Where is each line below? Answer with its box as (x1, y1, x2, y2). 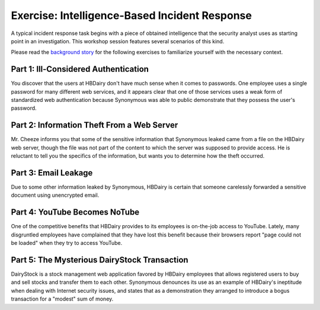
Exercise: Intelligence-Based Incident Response (11, 9, 252, 22)
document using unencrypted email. (11, 191, 100, 199)
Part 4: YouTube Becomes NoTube (11, 207, 140, 218)
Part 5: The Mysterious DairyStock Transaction (11, 255, 189, 265)
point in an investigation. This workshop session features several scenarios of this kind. (11, 37, 225, 44)
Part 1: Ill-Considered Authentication (11, 64, 149, 74)
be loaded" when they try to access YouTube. (11, 239, 123, 247)
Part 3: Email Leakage (11, 168, 93, 178)
